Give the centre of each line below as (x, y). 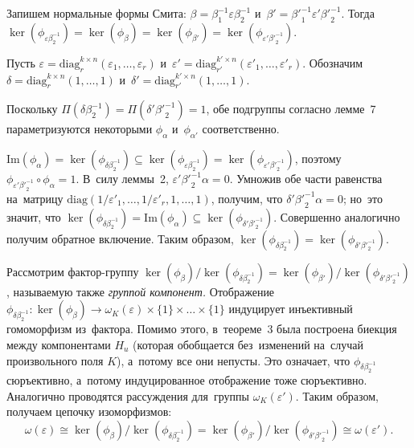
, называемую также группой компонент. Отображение (141, 291)
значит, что (34, 216)
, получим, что (247, 198)
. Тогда (358, 13)
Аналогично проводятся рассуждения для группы (128, 395)
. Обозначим (333, 62)
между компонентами (59, 344)
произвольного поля (55, 360)
